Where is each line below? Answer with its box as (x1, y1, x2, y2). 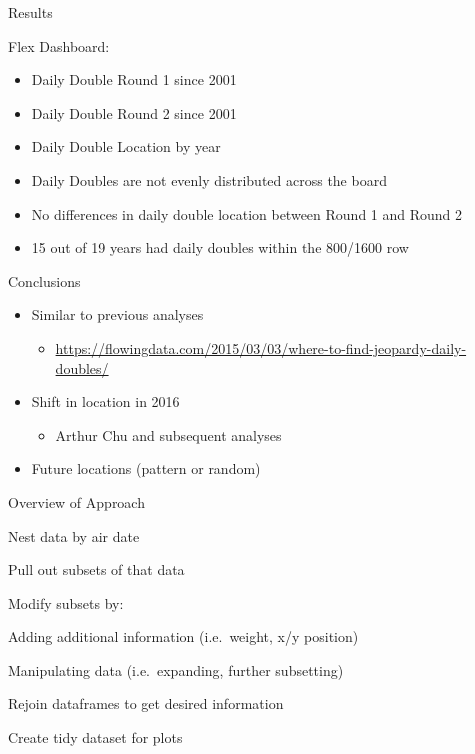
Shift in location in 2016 (31, 391, 180, 412)
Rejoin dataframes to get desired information (8, 693, 284, 714)
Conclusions (8, 270, 81, 291)
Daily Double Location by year (31, 136, 221, 157)
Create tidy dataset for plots (8, 727, 183, 748)
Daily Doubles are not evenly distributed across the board (31, 169, 387, 190)
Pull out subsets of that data (8, 559, 185, 580)
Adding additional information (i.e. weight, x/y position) (8, 626, 359, 647)
